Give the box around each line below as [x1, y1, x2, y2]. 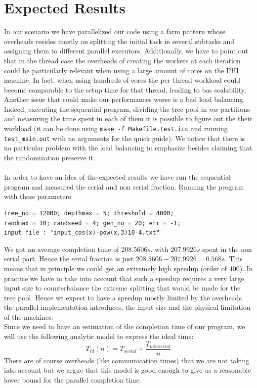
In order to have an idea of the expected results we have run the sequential [4, 172, 231, 182]
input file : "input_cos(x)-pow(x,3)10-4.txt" [4, 229, 160, 237]
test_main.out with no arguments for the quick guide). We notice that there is [4, 133, 245, 143]
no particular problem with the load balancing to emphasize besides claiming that [4, 143, 252, 153]
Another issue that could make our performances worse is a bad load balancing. [4, 94, 245, 104]
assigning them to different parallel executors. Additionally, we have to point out [4, 46, 248, 56]
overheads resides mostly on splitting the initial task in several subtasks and [4, 36, 234, 46]
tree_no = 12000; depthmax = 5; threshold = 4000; [4, 209, 174, 217]
